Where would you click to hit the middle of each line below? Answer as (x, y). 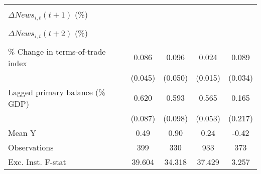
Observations (31, 147)
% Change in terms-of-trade (57, 51)
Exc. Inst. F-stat (37, 161)
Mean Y (22, 132)
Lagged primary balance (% (57, 92)
